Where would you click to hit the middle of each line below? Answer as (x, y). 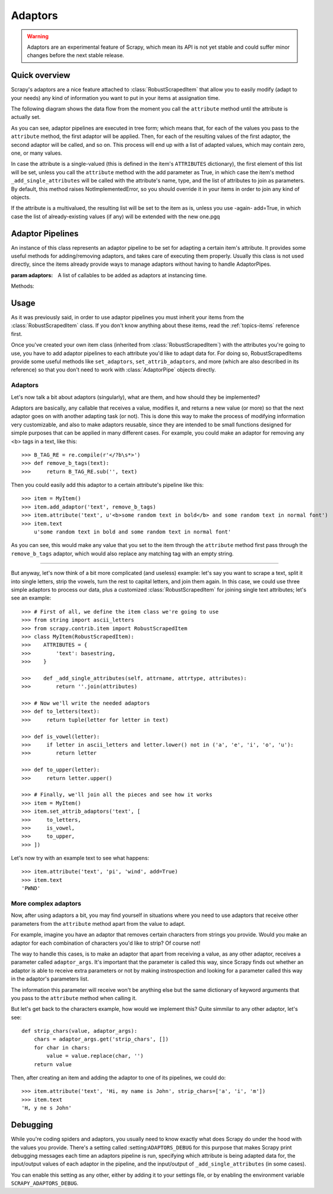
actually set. (26, 117)
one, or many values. (37, 153)
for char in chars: (62, 1047)
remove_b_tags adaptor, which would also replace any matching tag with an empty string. (122, 554)
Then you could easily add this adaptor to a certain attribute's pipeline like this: (107, 485)
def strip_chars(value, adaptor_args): (80, 1031)
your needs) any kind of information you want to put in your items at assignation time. (115, 98)
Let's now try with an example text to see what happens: (80, 858)
